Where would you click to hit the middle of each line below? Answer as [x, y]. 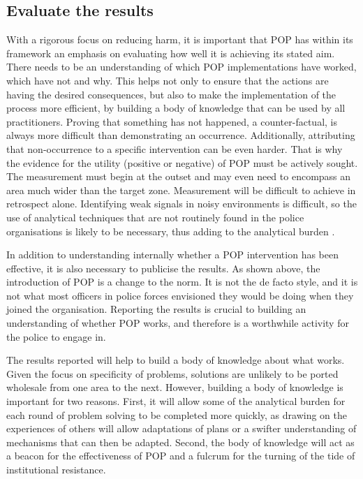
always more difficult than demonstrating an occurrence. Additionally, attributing [181, 135]
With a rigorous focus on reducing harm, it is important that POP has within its [180, 39]
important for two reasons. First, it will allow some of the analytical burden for [176, 401]
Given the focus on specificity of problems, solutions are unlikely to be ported [172, 373]
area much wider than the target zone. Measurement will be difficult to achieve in [181, 190]
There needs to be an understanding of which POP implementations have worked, [181, 67]
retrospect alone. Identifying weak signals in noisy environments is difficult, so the [181, 204]
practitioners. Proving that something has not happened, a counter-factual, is [172, 121]
